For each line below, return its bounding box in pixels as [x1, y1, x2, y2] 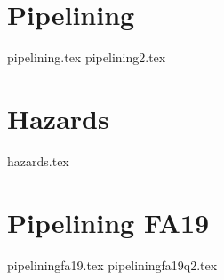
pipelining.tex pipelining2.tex [7, 48, 166, 67]
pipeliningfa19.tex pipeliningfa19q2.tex [7, 255, 218, 274]
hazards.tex [7, 151, 69, 170]
